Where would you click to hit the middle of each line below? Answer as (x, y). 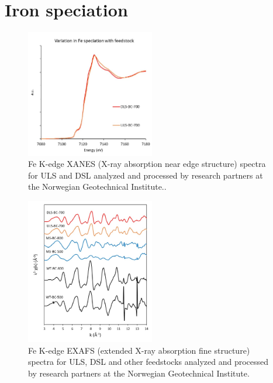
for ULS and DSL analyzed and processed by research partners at (146, 175)
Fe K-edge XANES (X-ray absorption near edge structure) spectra (147, 164)
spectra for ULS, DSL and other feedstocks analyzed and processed (148, 362)
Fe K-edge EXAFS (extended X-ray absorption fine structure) (139, 350)
